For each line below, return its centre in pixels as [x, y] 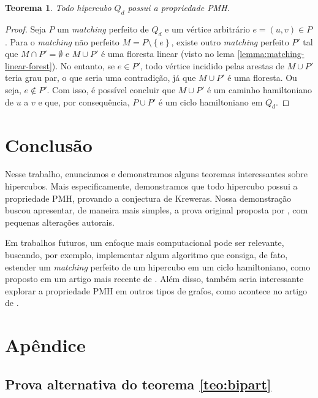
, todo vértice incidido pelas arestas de [212, 65]
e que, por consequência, [84, 101]
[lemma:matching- [271, 54]
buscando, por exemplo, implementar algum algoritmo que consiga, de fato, [146, 255]
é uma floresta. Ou [262, 78]
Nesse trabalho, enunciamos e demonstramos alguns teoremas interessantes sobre [157, 174]
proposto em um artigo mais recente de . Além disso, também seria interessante [154, 279]
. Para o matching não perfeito [62, 41]
